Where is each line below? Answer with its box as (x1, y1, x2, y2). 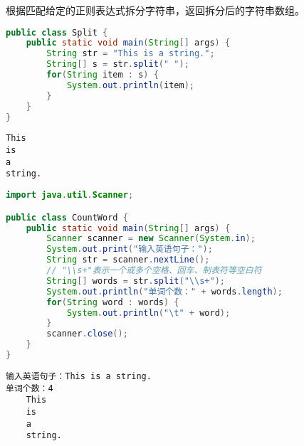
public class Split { (6, 27, 108, 38)
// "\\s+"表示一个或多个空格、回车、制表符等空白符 (46, 265, 262, 275)
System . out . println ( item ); (66, 80, 194, 90)
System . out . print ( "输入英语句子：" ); (46, 244, 213, 255)
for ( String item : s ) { (46, 70, 159, 80)
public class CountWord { (6, 212, 128, 223)
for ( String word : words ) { (46, 297, 179, 307)
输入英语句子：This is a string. (6, 371, 152, 381)
